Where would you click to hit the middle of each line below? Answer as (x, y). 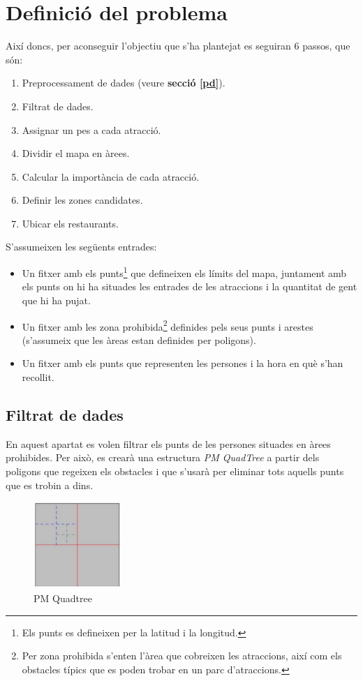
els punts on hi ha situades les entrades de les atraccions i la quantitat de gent (190, 286)
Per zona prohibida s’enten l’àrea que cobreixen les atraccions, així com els (182, 656)
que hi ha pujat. (56, 300)
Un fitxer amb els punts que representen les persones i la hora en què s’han (183, 363)
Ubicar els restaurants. (70, 223)
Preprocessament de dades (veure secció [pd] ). (124, 83)
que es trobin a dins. (50, 485)
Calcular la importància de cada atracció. (111, 176)
